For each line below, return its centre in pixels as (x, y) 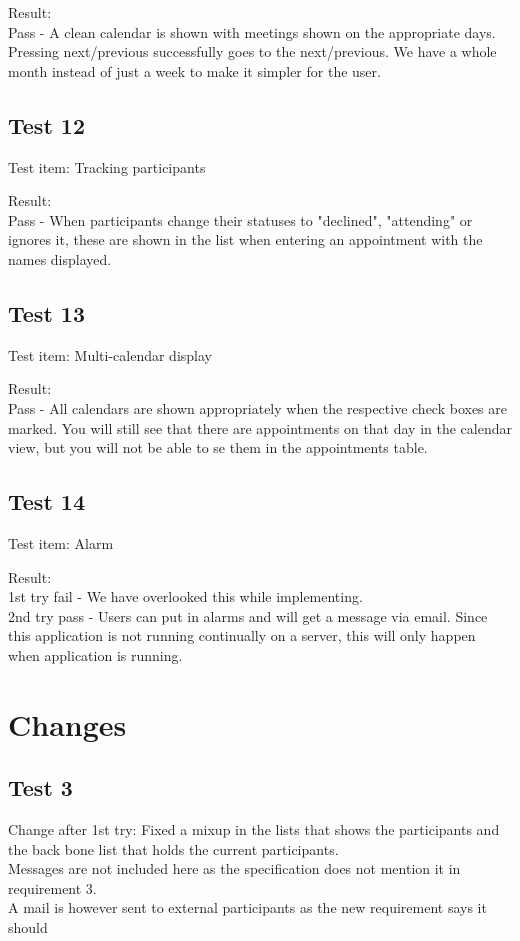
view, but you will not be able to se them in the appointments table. (218, 447)
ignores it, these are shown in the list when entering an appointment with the (245, 239)
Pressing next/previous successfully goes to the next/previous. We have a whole (252, 51)
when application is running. (95, 654)
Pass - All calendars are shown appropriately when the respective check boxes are (257, 407)
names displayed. (60, 258)
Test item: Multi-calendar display (110, 354)
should (28, 927)
